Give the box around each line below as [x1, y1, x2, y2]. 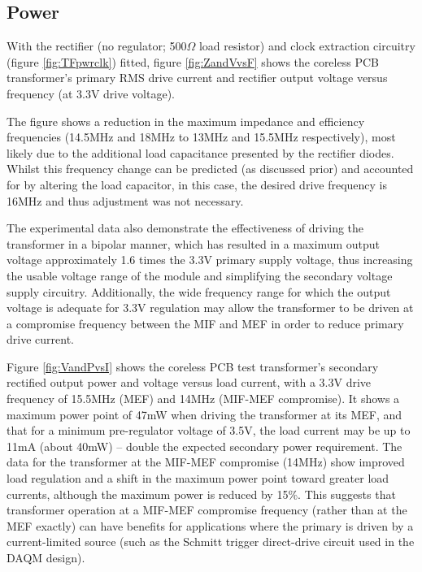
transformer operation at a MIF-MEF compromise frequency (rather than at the [7, 501, 407, 518]
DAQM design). [7, 549, 85, 566]
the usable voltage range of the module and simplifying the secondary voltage [7, 266, 393, 284]
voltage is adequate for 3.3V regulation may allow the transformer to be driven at [7, 299, 414, 316]
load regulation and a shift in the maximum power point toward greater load [7, 470, 389, 487]
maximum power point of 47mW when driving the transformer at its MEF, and [7, 405, 402, 422]
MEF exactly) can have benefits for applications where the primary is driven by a [7, 517, 414, 534]
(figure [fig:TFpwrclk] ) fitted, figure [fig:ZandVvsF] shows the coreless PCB [7, 53, 379, 70]
